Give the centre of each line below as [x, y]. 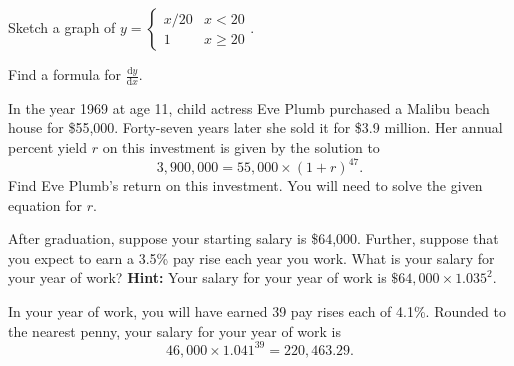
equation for [45, 204]
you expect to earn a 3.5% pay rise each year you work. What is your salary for [251, 257]
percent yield [47, 147]
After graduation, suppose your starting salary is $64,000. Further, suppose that [253, 238]
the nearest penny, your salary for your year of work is [175, 330]
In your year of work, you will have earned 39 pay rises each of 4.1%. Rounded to [257, 311]
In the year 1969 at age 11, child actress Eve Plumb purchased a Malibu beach [249, 107]
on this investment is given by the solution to [241, 147]
